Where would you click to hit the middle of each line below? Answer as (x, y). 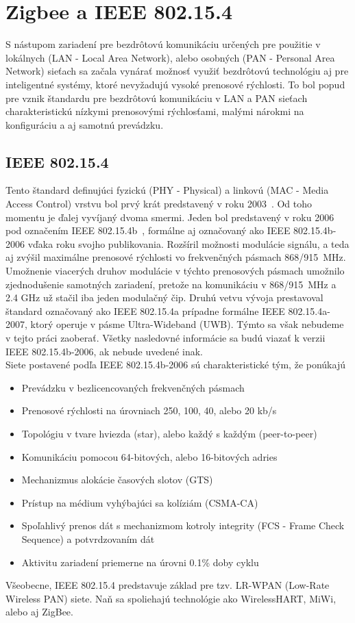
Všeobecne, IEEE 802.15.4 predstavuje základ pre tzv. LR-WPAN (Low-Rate (168, 585)
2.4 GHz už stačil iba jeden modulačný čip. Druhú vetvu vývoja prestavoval (164, 297)
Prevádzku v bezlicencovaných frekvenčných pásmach (133, 387)
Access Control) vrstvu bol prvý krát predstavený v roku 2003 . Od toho (159, 204)
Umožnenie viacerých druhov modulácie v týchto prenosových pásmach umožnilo (175, 271)
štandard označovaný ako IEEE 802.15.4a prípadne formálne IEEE (145, 310)
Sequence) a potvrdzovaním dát (88, 538)
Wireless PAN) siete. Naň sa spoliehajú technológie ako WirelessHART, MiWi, (171, 598)
